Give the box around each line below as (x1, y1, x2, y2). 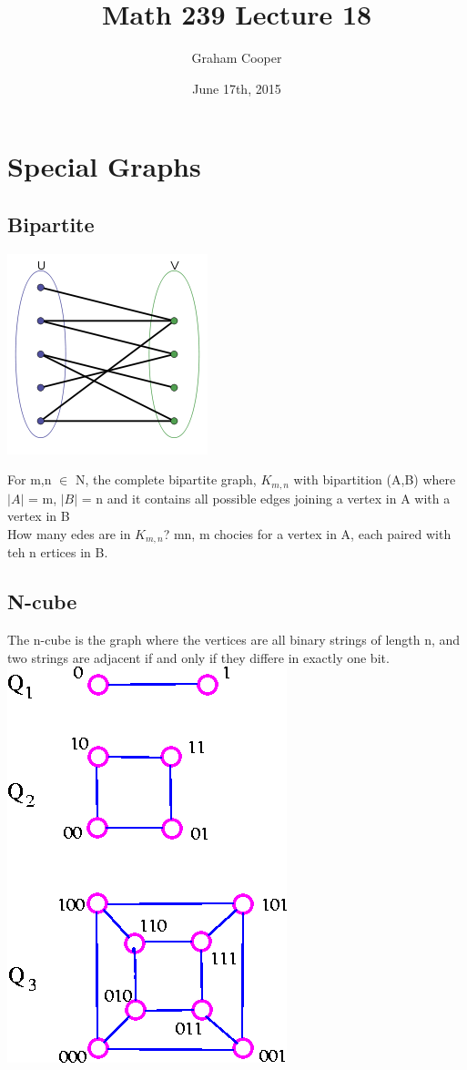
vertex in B (7, 506, 70, 525)
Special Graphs (7, 148, 201, 185)
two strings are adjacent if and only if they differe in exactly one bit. (7, 647, 390, 667)
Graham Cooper (191, 48, 282, 67)
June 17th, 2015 (192, 78, 281, 97)
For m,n (7, 470, 52, 489)
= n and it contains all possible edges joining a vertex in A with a (81, 488, 451, 507)
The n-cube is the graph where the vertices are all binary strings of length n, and (7, 630, 461, 649)
